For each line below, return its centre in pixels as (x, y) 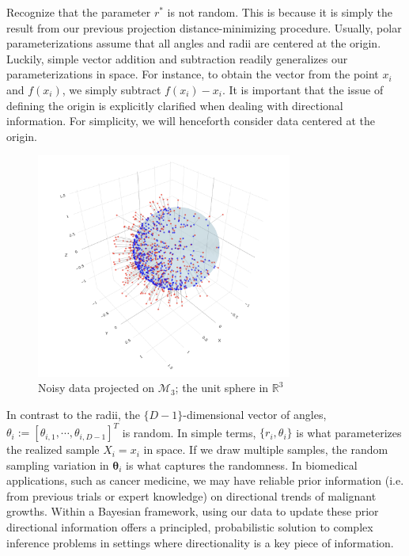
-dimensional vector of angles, (255, 415)
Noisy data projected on (97, 388)
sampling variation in (58, 465)
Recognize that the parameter (79, 12)
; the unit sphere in (222, 388)
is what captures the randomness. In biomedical (242, 465)
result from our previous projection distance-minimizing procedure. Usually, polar (204, 27)
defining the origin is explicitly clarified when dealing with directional (175, 105)
